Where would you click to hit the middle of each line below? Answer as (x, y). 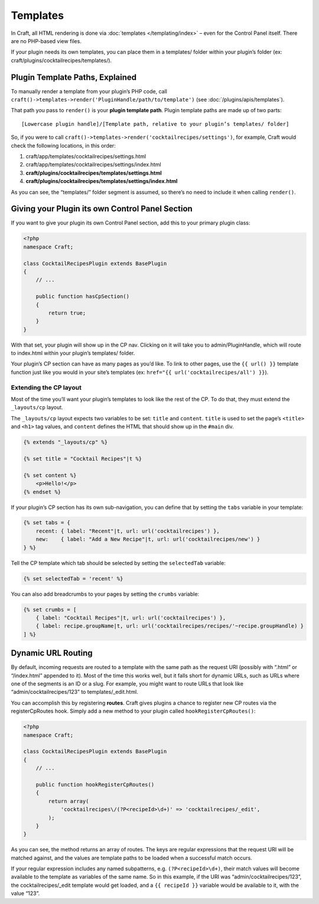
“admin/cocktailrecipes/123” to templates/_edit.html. (74, 692)
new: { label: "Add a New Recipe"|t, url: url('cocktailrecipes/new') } (148, 539)
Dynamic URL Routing (52, 653)
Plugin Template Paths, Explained (74, 77)
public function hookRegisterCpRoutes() (95, 784)
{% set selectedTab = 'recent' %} (73, 578)
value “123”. (25, 893)
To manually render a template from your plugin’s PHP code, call (89, 91)
